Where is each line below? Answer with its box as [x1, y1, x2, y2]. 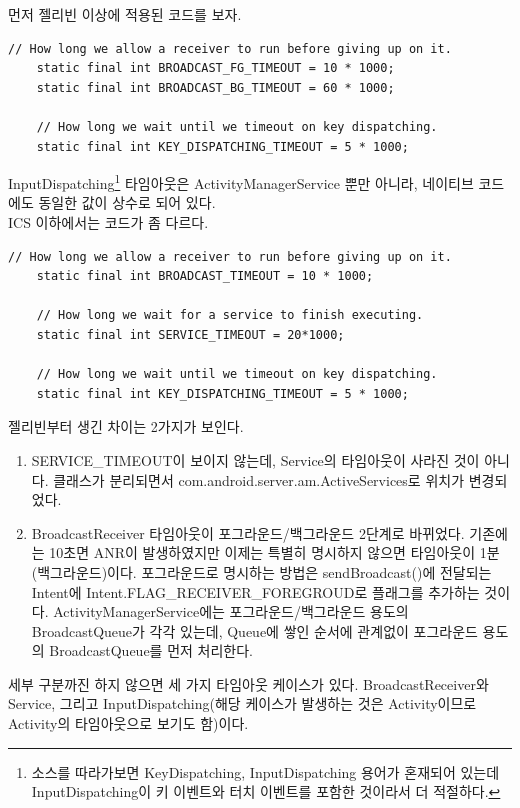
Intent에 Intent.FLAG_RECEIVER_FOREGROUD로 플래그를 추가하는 [31, 581, 480, 602]
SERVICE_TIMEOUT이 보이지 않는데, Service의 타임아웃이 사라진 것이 [31, 449, 480, 470]
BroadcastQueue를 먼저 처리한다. [49, 640, 253, 661]
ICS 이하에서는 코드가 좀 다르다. [8, 212, 209, 232]
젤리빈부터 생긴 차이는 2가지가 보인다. [8, 416, 244, 437]
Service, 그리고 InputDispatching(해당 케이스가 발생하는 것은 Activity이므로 [8, 693, 477, 714]
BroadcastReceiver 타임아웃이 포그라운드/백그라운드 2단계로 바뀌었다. [31, 522, 465, 543]
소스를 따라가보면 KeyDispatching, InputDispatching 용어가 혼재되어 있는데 [31, 761, 500, 782]
